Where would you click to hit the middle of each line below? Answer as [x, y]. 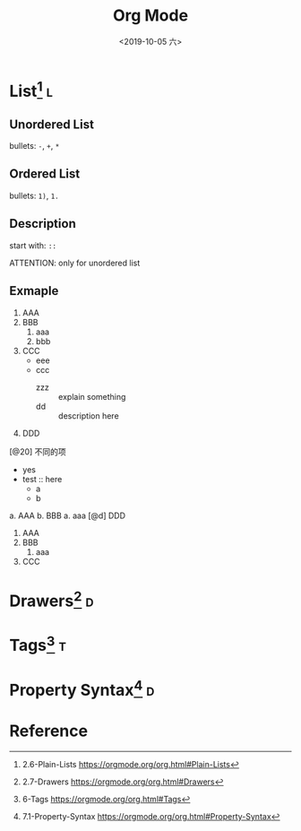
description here [88, 415]
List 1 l [31, 89]
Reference [48, 731]
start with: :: [33, 245]
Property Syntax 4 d [82, 688]
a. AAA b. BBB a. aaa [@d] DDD [68, 515]
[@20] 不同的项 [38, 451]
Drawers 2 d [52, 599]
